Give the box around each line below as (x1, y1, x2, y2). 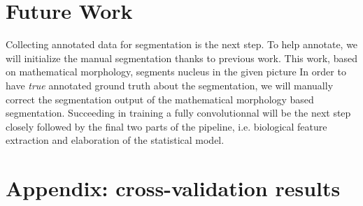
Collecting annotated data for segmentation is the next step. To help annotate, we (6, 37, 358, 52)
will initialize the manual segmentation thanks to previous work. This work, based (6, 50, 357, 65)
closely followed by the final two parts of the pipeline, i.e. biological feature (6, 119, 327, 133)
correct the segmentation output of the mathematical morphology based (6, 91, 314, 106)
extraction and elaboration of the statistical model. (6, 133, 225, 147)
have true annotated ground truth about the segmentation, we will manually (6, 78, 334, 92)
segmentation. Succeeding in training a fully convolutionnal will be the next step (6, 105, 351, 120)
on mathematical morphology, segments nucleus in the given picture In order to (6, 64, 346, 79)
